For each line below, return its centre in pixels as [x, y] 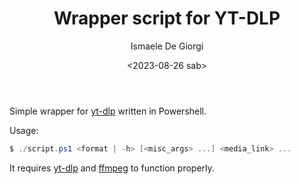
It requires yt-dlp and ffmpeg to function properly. [112, 168]
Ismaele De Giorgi [167, 46]
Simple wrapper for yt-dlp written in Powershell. [108, 111]
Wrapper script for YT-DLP [167, 18]
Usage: [24, 130]
